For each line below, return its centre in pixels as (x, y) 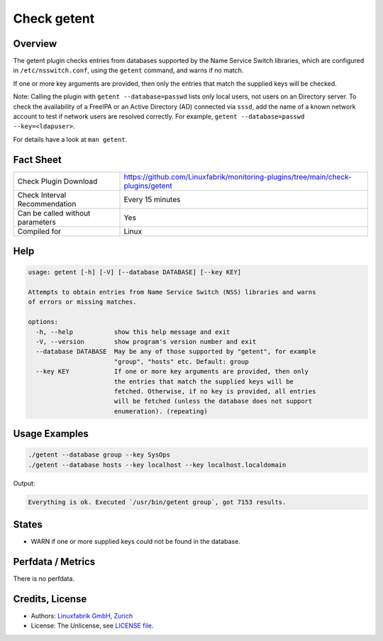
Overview (35, 44)
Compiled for (39, 231)
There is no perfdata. (44, 579)
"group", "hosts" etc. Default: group (181, 361)
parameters (37, 222)
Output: (24, 483)
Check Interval (42, 195)
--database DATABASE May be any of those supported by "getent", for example (176, 352)
